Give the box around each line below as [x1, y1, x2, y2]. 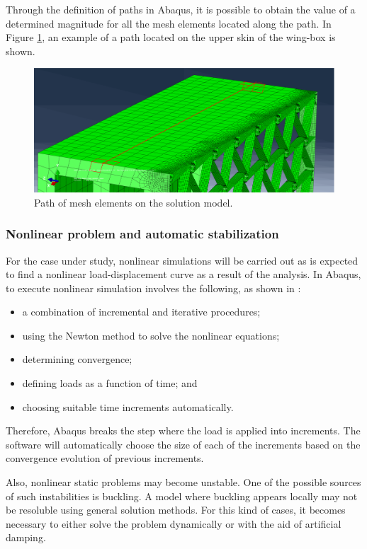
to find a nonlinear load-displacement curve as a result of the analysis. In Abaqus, [6, 267, 361, 282]
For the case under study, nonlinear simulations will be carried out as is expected [6, 253, 358, 267]
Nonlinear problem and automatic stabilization [6, 225, 279, 243]
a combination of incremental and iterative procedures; [22, 304, 261, 319]
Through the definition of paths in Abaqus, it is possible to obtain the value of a [6, 2, 356, 16]
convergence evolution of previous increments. [6, 451, 204, 466]
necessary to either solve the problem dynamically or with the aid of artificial [6, 516, 341, 531]
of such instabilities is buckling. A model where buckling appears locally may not [6, 488, 358, 503]
